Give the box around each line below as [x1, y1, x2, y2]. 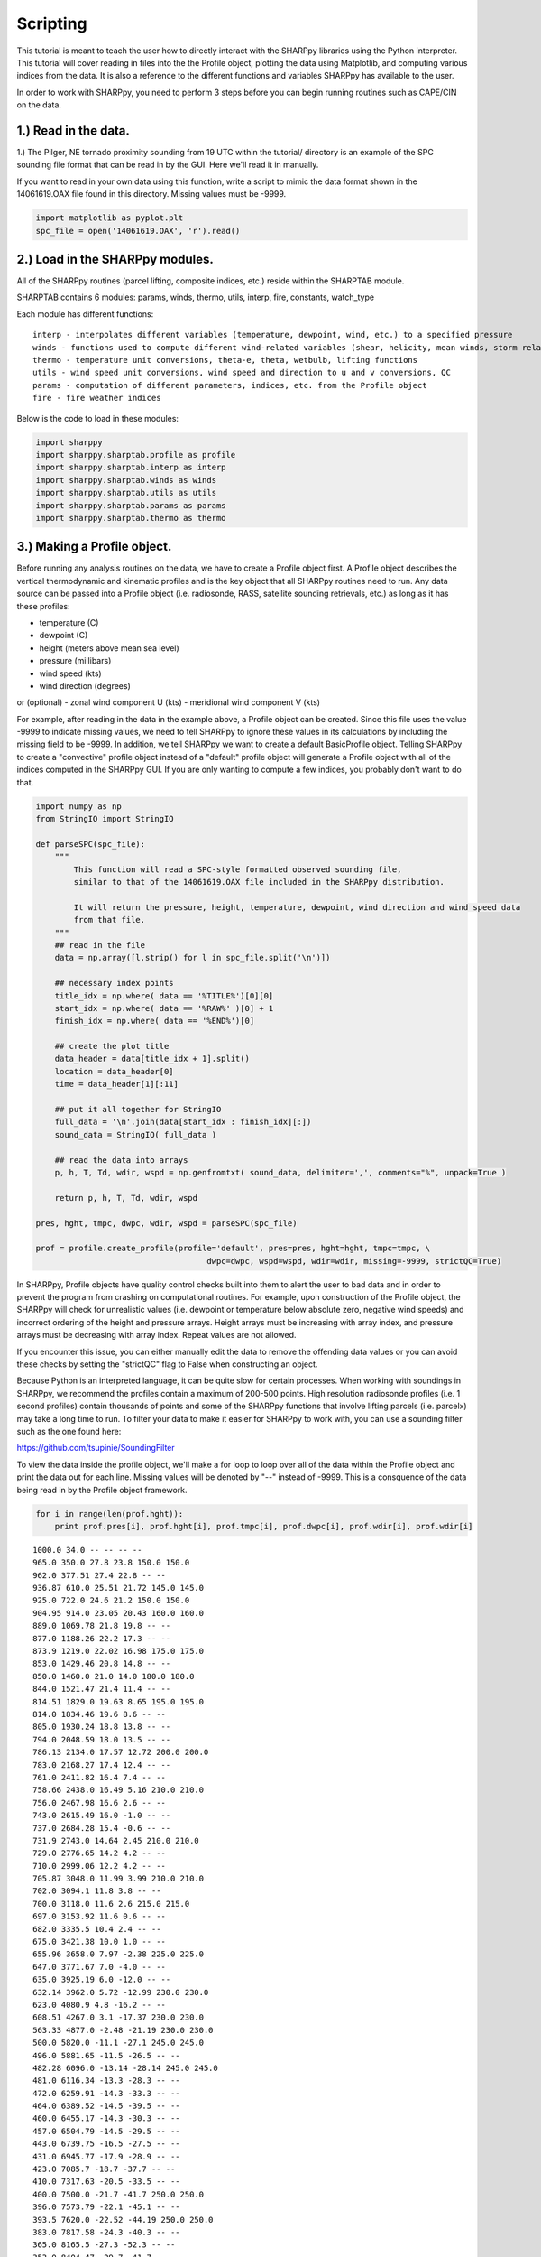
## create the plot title [54, 1041, 170, 1052]
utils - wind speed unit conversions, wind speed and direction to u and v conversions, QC [32, 367, 451, 378]
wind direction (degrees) [39, 680, 131, 691]
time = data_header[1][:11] [54, 1079, 179, 1090]
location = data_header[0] [54, 1066, 175, 1076]
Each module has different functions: [16, 308, 154, 320]
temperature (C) [39, 617, 99, 627]
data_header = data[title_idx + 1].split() [54, 1054, 250, 1064]
